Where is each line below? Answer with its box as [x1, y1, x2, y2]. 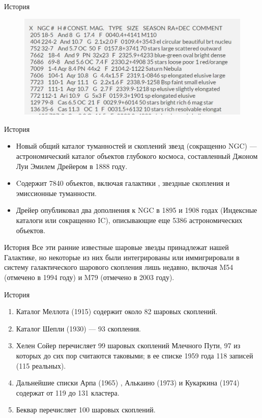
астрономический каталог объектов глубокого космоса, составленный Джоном [16, 151, 258, 161]
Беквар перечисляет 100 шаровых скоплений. [16, 404, 156, 415]
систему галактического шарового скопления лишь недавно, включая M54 [4, 262, 234, 272]
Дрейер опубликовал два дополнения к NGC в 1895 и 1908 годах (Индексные [16, 205, 257, 215]
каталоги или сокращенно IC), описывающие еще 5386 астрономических [16, 215, 243, 226]
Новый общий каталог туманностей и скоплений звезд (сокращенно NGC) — [16, 141, 257, 151]
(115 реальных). [16, 360, 66, 371]
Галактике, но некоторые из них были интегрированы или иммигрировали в [4, 252, 240, 262]
